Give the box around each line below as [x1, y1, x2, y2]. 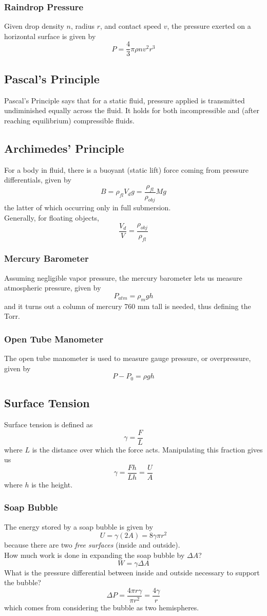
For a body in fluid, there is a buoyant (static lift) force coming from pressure [4, 164, 249, 175]
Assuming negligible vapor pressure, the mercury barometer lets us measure [4, 272, 242, 283]
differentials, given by [4, 174, 71, 185]
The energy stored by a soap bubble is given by [4, 521, 154, 532]
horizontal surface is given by [4, 30, 96, 41]
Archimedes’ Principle [4, 140, 124, 156]
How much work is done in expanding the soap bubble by [4, 549, 185, 560]
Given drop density [4, 21, 64, 31]
